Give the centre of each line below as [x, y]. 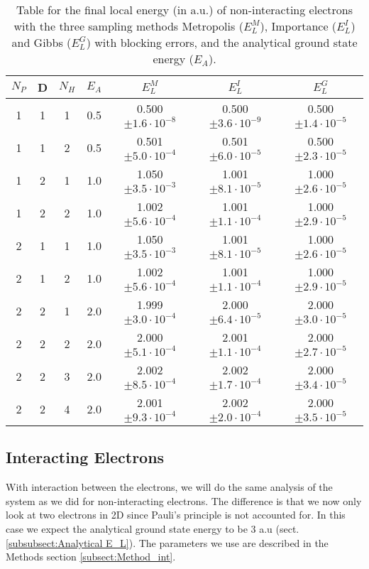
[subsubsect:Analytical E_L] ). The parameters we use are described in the [167, 542]
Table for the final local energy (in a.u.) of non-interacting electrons [184, 10]
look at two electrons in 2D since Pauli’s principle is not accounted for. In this [176, 515]
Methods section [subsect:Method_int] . [91, 557]
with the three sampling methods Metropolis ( [128, 26]
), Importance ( [298, 26]
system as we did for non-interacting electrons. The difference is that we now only [184, 500]
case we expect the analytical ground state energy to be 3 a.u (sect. [153, 528]
